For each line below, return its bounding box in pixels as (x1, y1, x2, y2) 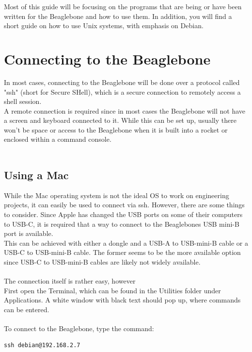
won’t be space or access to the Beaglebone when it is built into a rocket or (4, 124, 228, 134)
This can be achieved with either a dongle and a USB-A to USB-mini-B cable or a (4, 237, 248, 248)
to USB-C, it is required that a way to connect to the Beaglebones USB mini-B (4, 218, 239, 229)
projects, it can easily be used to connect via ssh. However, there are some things (4, 200, 245, 210)
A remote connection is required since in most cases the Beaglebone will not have (4, 105, 246, 116)
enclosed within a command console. (4, 134, 111, 144)
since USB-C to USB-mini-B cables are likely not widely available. (4, 257, 201, 267)
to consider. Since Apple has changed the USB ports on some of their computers (4, 209, 243, 219)
